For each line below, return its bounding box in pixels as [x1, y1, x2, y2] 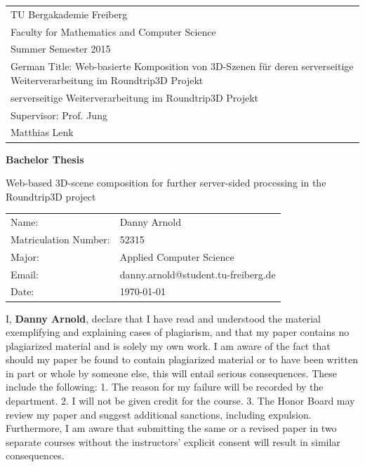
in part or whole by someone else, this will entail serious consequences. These [6, 365, 337, 380]
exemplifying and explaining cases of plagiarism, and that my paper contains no [6, 325, 350, 339]
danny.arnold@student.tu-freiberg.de [119, 266, 276, 281]
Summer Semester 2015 [11, 41, 111, 56]
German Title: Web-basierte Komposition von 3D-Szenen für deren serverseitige [11, 59, 354, 74]
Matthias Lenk [11, 125, 74, 140]
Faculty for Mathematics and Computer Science [11, 24, 216, 39]
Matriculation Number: [11, 231, 110, 246]
